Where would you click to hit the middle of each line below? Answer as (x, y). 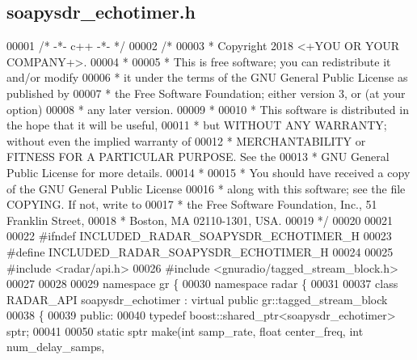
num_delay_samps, (56, 347)
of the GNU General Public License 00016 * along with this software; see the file (206, 188)
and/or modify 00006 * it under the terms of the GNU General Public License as (207, 77)
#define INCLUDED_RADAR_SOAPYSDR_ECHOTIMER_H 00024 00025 (200, 251)
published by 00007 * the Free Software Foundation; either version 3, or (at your (206, 93)
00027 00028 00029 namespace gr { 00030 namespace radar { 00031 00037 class (202, 284)
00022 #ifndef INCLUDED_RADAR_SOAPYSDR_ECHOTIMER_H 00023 (199, 236)
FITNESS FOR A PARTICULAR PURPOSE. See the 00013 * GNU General (198, 157)
